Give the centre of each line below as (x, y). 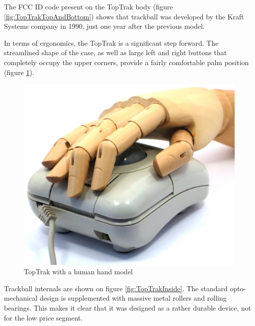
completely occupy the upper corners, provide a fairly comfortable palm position (127, 62)
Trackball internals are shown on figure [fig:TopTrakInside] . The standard (116, 288)
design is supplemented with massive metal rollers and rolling (133, 298)
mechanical (21, 298)
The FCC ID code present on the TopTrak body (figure (88, 6)
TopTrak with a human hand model (79, 272)
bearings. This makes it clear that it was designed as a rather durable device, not (128, 308)
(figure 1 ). (19, 72)
